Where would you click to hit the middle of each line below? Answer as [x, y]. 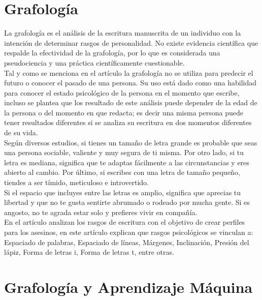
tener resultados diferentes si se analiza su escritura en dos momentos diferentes [128, 122]
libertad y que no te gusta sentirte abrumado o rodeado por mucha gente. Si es [127, 202]
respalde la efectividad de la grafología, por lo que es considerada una [112, 53]
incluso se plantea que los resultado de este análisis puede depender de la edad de [131, 102]
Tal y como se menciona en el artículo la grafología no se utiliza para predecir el [129, 72]
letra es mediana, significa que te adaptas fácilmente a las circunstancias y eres [127, 162]
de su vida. [21, 132]
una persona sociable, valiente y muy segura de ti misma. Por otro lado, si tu [124, 152]
